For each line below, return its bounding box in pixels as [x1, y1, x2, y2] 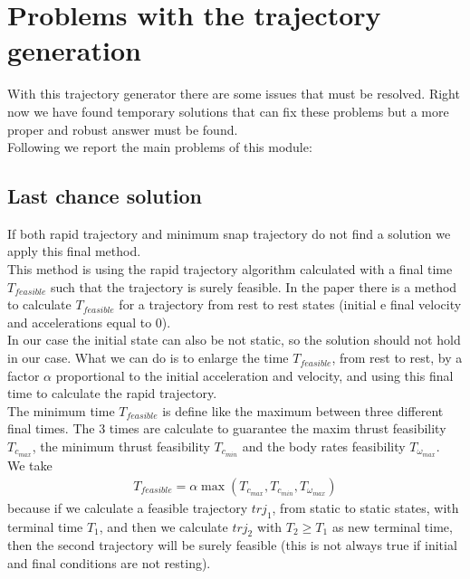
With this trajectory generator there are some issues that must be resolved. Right [7, 84, 460, 103]
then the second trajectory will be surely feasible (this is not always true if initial [7, 536, 457, 555]
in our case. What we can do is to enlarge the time [7, 348, 289, 367]
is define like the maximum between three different [162, 401, 444, 420]
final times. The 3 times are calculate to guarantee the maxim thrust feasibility [7, 419, 446, 438]
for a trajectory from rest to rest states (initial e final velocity [119, 295, 462, 314]
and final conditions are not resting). [7, 553, 211, 572]
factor [7, 365, 40, 384]
